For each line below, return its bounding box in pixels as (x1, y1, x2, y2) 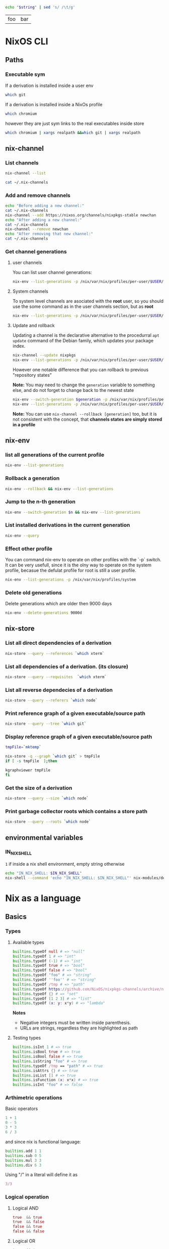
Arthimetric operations (5, 1094, 63, 1101)
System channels (12, 288, 49, 294)
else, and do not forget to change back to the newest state (12, 387, 134, 393)
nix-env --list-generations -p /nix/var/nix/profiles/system (5, 577, 136, 583)
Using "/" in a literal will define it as (5, 1172, 78, 1178)
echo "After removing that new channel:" (5, 232, 94, 237)
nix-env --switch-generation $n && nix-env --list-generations (5, 510, 141, 515)
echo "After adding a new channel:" (5, 217, 82, 222)
